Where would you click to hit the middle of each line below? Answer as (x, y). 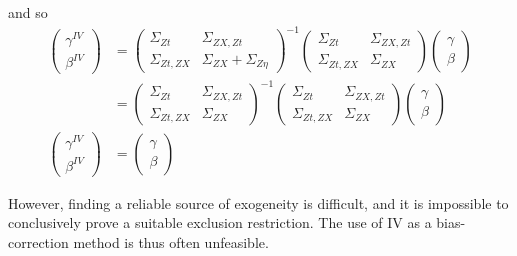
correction (38, 241)
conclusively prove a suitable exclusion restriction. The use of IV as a (220, 222)
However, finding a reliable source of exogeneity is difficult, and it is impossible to (258, 202)
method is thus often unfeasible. (171, 241)
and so (28, 12)
